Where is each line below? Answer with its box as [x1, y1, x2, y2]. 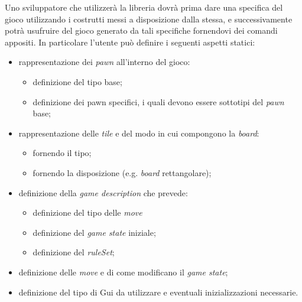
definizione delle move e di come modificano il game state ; [18, 265, 228, 278]
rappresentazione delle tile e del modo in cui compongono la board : [18, 126, 259, 139]
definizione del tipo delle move [33, 206, 142, 219]
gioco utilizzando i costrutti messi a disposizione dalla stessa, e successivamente [5, 12, 293, 25]
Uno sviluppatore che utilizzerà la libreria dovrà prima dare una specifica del [5, 1, 283, 13]
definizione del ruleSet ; [33, 246, 115, 258]
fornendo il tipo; [33, 147, 92, 159]
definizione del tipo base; [33, 75, 122, 87]
